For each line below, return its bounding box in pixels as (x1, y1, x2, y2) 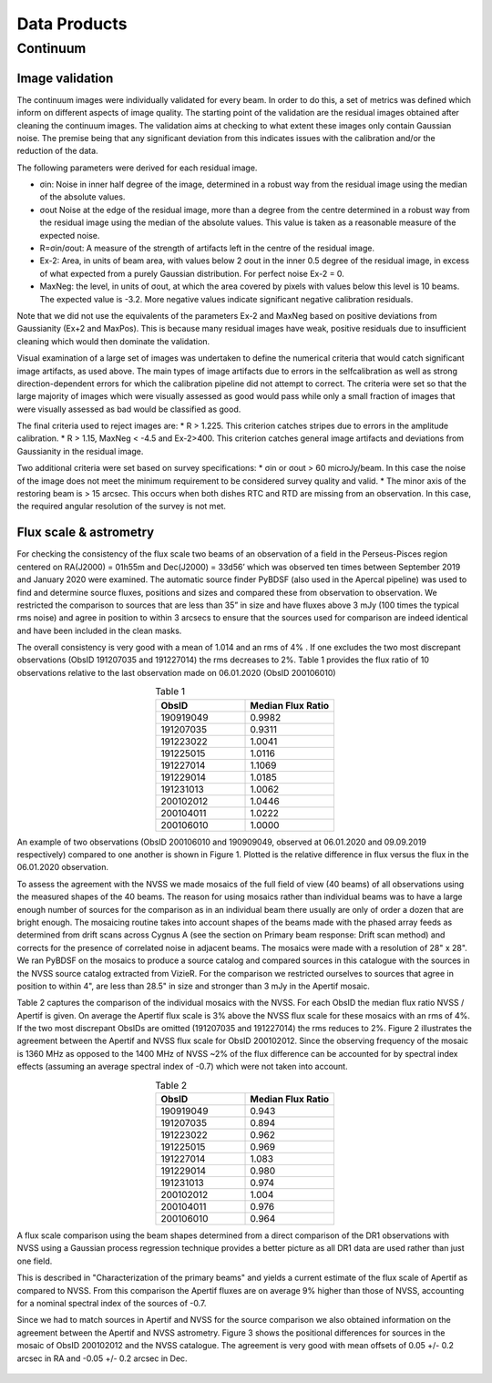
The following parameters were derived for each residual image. (16, 162, 258, 173)
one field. (16, 1255, 53, 1266)
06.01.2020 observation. (16, 862, 109, 873)
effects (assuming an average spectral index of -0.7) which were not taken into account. (16, 1061, 348, 1072)
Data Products (16, 14, 128, 34)
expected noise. (39, 230, 100, 241)
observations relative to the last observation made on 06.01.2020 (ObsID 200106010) (16, 667, 336, 678)
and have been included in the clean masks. (16, 625, 182, 636)
